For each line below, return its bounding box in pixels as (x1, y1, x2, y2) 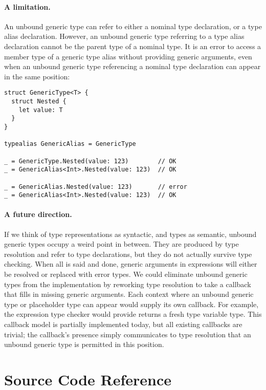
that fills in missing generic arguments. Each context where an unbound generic (4, 289, 254, 299)
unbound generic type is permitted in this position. (4, 339, 164, 350)
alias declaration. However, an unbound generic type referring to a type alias (4, 31, 245, 41)
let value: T (18, 106, 63, 114)
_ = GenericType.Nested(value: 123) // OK (4, 157, 176, 165)
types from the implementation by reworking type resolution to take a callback (4, 278, 251, 289)
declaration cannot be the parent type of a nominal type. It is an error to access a (4, 40, 261, 51)
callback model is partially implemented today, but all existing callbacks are (4, 319, 242, 330)
